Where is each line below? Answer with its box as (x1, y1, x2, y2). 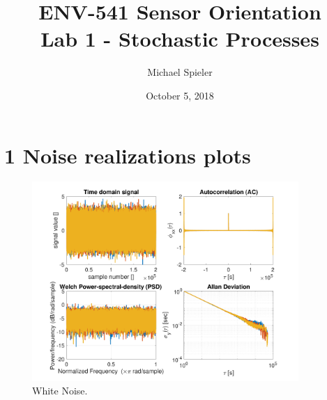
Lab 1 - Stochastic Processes (40, 24, 319, 53)
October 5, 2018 (146, 88, 214, 102)
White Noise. (32, 383, 88, 398)
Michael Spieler (147, 65, 213, 79)
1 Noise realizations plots (4, 141, 251, 169)
